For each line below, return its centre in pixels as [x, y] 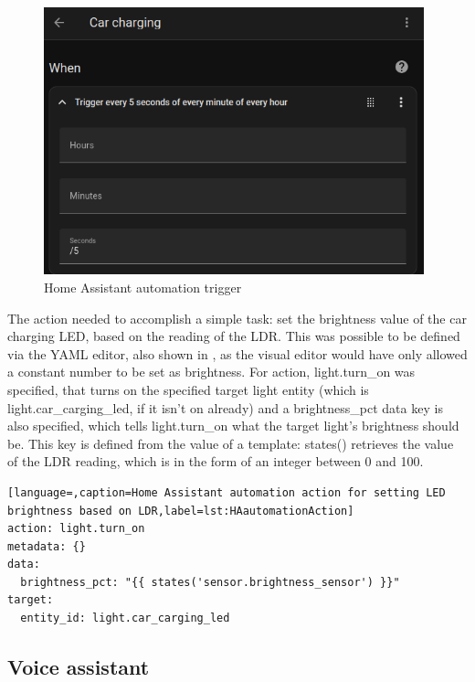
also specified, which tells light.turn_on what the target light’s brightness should [233, 426]
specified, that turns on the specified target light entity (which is [188, 389]
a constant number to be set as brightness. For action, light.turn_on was [211, 372]
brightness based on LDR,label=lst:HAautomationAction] [181, 511]
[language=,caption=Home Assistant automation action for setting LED [227, 492]
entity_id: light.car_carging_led [125, 618]
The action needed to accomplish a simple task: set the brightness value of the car [237, 318]
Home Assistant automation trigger [143, 287]
